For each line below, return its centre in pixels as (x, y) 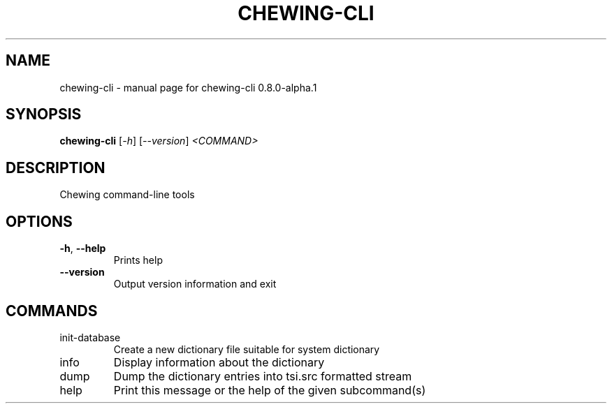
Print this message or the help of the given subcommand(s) (270, 390)
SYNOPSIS (44, 114)
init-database (90, 337)
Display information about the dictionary (219, 362)
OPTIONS (39, 221)
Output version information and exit (195, 284)
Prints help (138, 260)
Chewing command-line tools (127, 195)
